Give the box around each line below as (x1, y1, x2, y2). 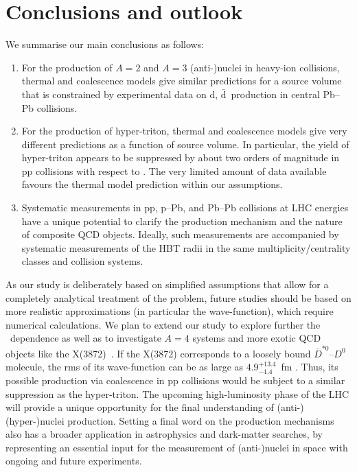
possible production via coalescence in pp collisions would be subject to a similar (5, 373, 345, 387)
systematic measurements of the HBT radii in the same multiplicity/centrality (21, 240, 351, 255)
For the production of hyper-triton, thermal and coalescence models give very (21, 123, 347, 138)
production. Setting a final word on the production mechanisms (67, 413, 334, 427)
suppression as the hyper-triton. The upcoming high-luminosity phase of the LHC (5, 386, 349, 401)
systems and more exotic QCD (192, 331, 321, 345)
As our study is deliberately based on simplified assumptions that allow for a (5, 277, 329, 292)
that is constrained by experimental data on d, (21, 86, 218, 101)
